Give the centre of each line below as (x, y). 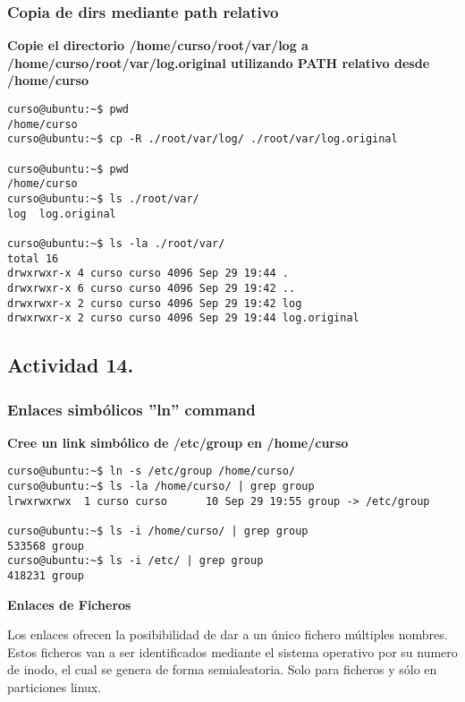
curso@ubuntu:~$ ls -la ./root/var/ (116, 243)
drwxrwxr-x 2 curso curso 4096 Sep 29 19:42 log (155, 303)
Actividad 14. (71, 365)
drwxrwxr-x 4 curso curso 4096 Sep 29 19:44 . (148, 274)
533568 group (46, 546)
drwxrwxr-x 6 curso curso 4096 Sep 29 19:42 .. (152, 288)
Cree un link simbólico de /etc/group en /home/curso (178, 442)
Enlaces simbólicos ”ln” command (131, 409)
